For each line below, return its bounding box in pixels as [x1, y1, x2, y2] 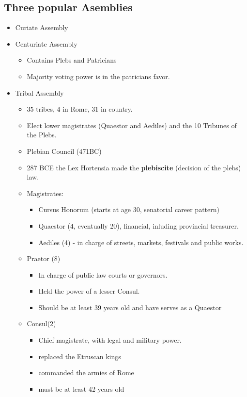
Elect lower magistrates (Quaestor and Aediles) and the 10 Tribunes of [27, 120, 237, 130]
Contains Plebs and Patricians [27, 55, 117, 65]
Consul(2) [27, 318, 56, 329]
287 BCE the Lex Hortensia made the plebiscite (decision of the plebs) [27, 162, 241, 172]
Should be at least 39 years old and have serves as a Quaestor [38, 302, 222, 312]
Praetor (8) [27, 253, 61, 264]
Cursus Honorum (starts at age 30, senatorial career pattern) [38, 204, 219, 215]
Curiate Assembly [15, 22, 68, 33]
